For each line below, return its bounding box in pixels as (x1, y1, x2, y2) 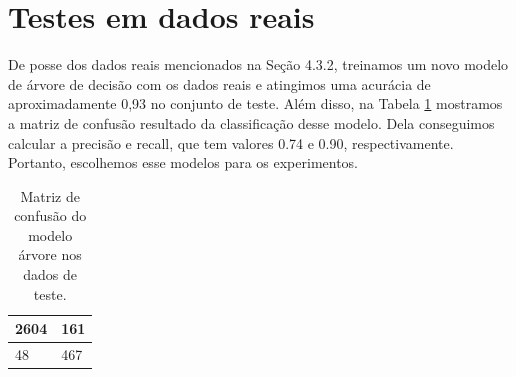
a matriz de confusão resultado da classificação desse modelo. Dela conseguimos (8, 112, 495, 133)
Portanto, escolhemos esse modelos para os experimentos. (8, 152, 359, 173)
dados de (23, 264, 78, 285)
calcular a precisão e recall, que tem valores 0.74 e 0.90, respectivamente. (8, 132, 454, 153)
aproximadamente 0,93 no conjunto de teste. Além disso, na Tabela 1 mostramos (8, 93, 503, 114)
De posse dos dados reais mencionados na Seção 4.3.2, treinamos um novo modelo (8, 54, 509, 75)
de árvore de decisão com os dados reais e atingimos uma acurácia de (8, 73, 431, 94)
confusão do (14, 205, 87, 226)
